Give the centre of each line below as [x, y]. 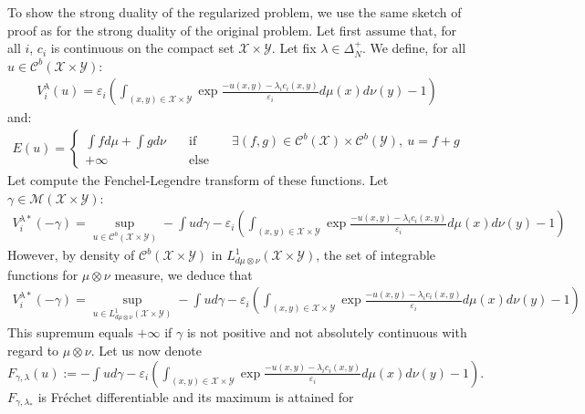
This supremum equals [70, 332]
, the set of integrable [376, 255]
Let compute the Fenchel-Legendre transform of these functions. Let [198, 180]
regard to [33, 350]
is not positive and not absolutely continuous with [327, 332]
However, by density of [71, 255]
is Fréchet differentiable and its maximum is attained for [196, 396]
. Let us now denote [146, 350]
